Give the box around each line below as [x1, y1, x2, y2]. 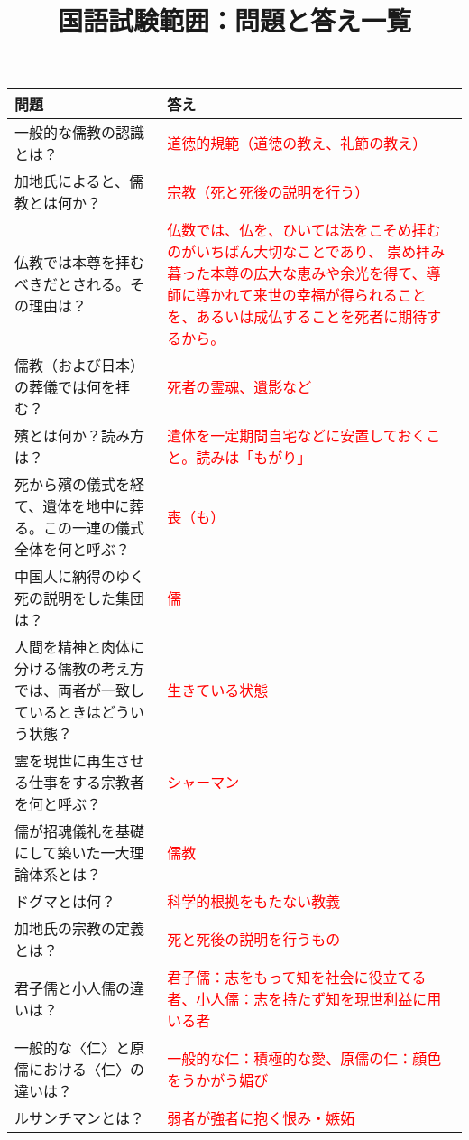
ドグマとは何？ [14, 891, 116, 913]
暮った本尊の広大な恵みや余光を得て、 [167, 263, 427, 284]
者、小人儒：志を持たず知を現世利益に [167, 988, 428, 1010]
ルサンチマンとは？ [14, 1108, 145, 1129]
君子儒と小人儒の [14, 978, 131, 999]
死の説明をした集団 [14, 588, 145, 609]
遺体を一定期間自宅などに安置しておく [167, 425, 427, 447]
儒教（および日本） [14, 355, 145, 376]
